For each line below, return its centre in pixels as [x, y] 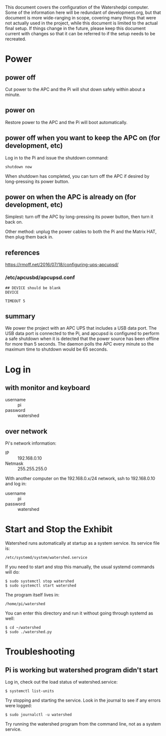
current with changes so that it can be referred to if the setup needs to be [80, 34]
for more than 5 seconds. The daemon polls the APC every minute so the [80, 344]
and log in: [16, 484]
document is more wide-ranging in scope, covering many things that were [81, 18]
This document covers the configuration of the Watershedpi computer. [77, 7]
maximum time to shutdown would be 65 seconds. [56, 349]
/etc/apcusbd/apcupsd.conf [40, 277]
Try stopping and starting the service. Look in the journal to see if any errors [83, 700]
